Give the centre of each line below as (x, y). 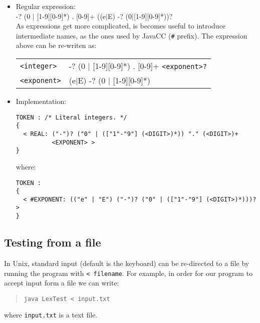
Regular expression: (46, 6)
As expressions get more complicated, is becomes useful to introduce (121, 26)
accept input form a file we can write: (62, 283)
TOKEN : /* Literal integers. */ (71, 117)
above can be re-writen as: (56, 45)
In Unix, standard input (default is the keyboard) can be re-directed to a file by (127, 263)
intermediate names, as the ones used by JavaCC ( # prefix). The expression (132, 35)
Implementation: (41, 101)
